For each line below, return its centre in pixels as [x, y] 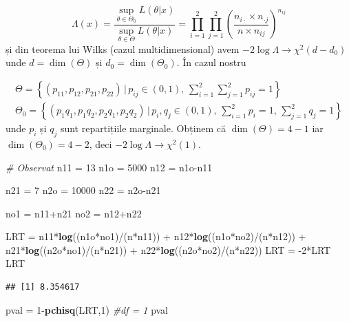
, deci [101, 143]
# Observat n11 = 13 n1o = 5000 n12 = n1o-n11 [109, 167]
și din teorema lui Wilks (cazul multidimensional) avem [123, 49]
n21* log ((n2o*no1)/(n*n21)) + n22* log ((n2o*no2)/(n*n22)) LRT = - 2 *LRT [168, 249]
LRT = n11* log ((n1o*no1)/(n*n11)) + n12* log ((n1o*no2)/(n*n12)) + [156, 236]
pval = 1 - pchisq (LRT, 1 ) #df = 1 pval [87, 309]
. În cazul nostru [211, 62]
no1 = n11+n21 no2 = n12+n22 [74, 213]
